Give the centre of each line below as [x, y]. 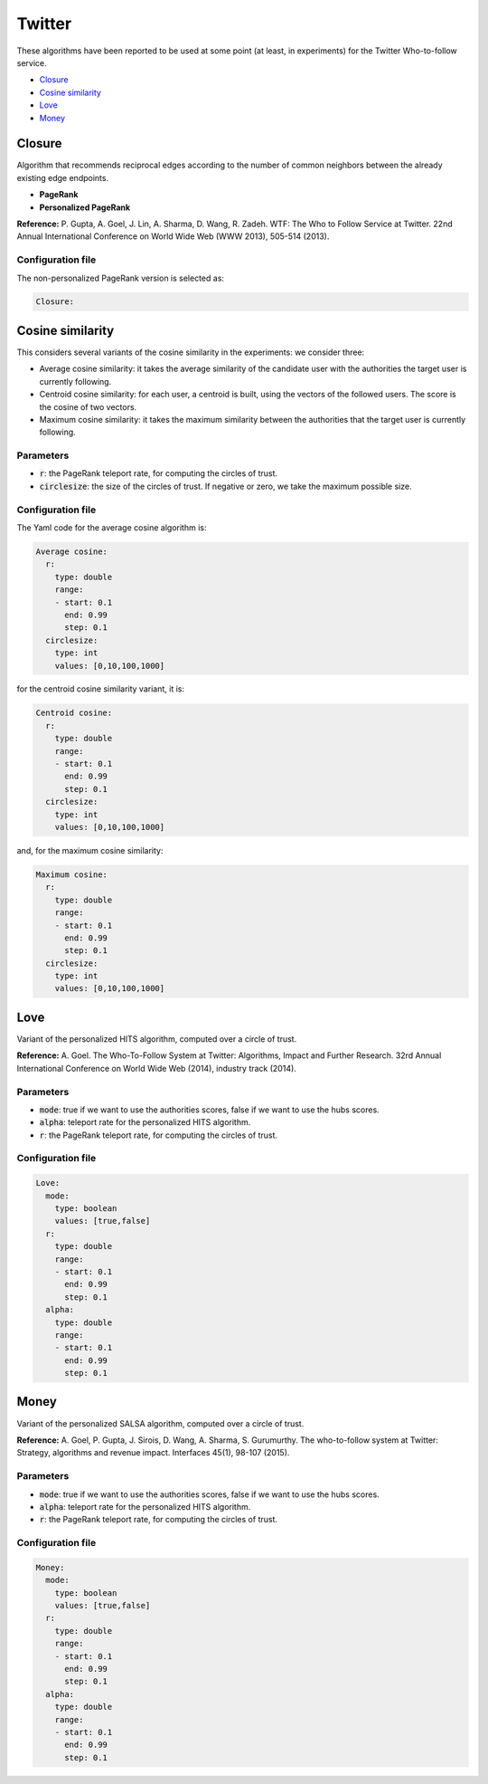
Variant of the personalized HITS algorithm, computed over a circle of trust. [157, 1039]
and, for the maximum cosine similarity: [90, 850]
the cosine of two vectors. [88, 406]
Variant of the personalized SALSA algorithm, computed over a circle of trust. [160, 1423]
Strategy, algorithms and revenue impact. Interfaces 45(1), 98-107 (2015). [153, 1453]
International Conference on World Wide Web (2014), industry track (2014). [157, 1068]
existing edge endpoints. [62, 177]
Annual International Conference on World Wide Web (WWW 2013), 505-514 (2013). [173, 236]
